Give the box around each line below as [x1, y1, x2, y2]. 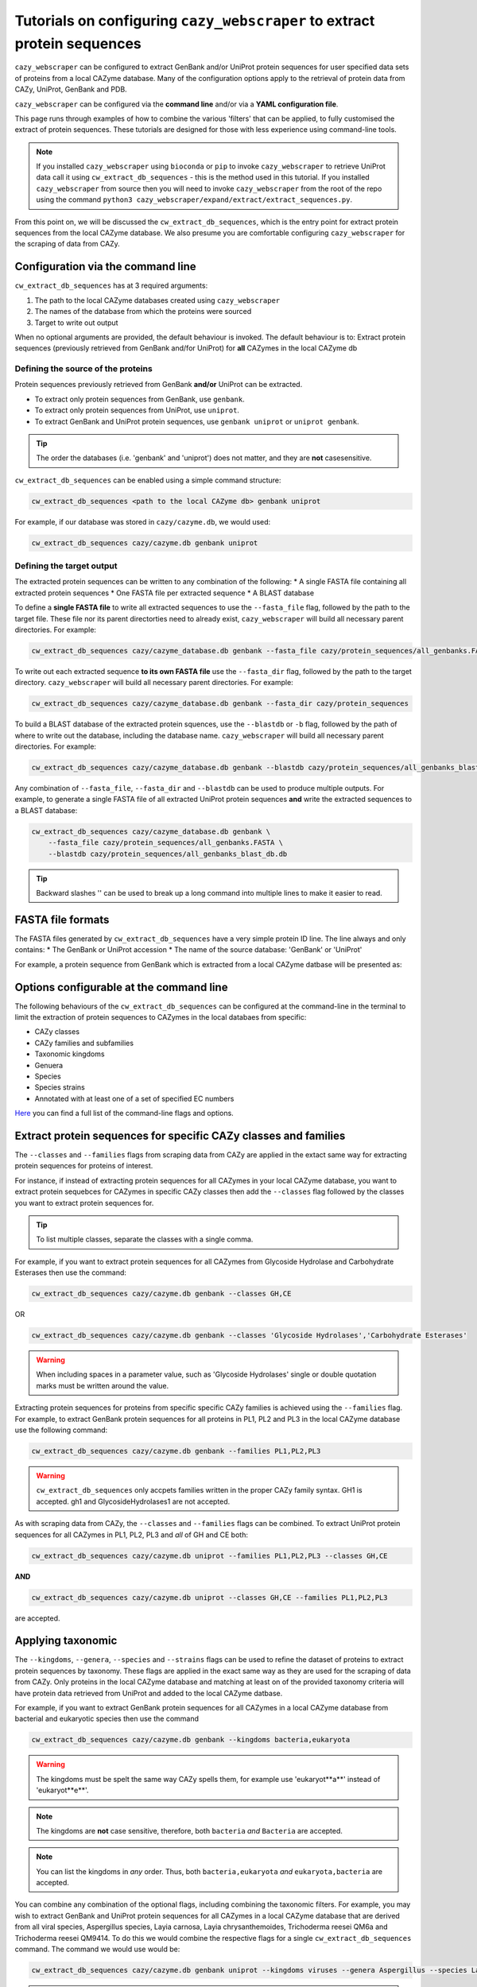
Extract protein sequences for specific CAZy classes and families [14, 1129, 346, 1142]
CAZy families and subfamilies [34, 1038, 134, 1048]
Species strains [34, 1083, 85, 1092]
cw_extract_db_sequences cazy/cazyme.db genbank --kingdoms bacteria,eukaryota [31, 1735, 351, 1745]
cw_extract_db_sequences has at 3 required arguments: [14, 281, 208, 290]
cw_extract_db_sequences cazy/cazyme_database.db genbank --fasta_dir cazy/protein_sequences [31, 699, 409, 708]
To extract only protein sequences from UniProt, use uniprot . [34, 405, 240, 415]
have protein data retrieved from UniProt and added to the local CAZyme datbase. [14, 1688, 283, 1698]
